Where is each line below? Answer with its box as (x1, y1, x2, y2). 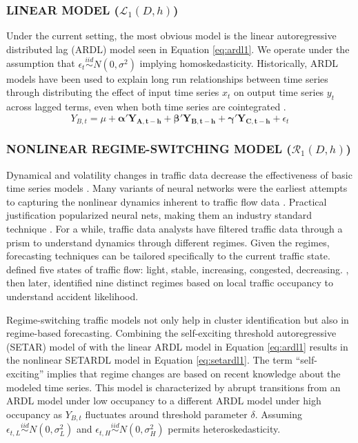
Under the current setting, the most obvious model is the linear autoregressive (6, 28, 337, 43)
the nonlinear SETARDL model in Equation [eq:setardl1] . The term (6, 353, 293, 367)
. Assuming (255, 406, 302, 421)
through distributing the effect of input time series (6, 85, 219, 99)
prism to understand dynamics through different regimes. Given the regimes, (6, 235, 330, 249)
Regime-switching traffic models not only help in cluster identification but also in (6, 312, 349, 326)
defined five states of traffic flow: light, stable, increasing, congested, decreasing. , (6, 262, 349, 276)
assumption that (6, 56, 75, 70)
